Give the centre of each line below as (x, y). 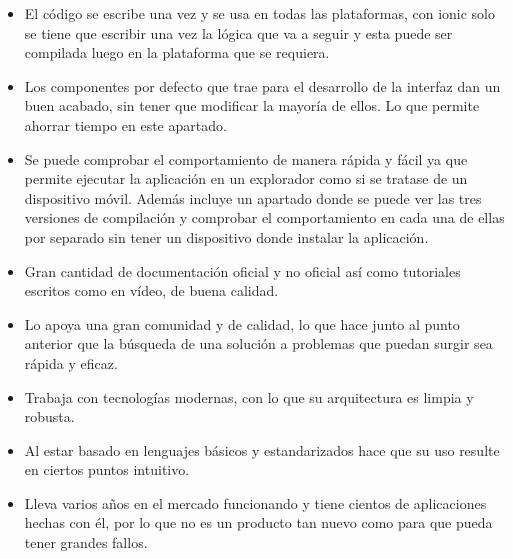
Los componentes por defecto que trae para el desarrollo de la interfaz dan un (262, 85)
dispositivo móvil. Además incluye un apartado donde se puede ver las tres (253, 197)
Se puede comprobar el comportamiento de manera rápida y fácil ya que (246, 158)
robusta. (49, 416)
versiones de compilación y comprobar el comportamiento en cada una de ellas (264, 217)
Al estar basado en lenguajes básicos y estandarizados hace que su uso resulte (262, 449)
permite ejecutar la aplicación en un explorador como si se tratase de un (246, 178)
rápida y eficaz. (71, 362)
